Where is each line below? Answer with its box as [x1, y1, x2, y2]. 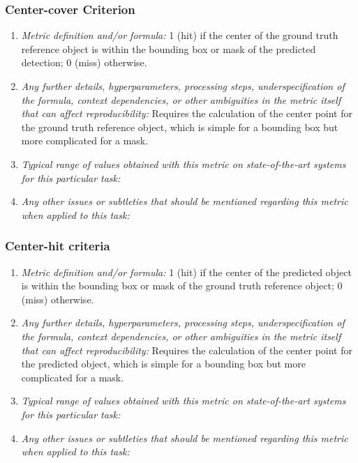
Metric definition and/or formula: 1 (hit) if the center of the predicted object [21, 264, 352, 279]
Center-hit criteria [5, 237, 110, 255]
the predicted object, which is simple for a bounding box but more [21, 356, 306, 371]
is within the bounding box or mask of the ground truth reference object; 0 [21, 278, 343, 293]
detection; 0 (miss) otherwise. [21, 55, 147, 70]
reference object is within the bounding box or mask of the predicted [21, 41, 316, 56]
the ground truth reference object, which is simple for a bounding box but [21, 119, 338, 134]
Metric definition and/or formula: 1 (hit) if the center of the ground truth [21, 28, 338, 43]
